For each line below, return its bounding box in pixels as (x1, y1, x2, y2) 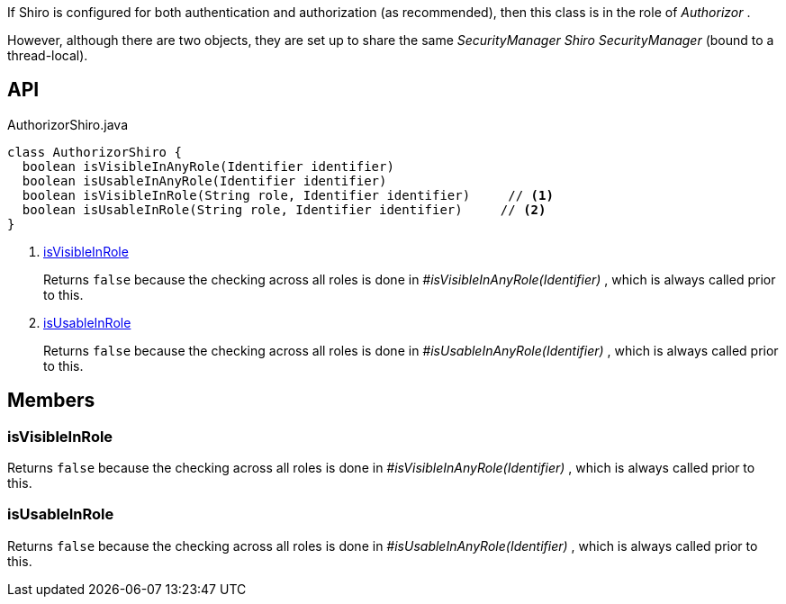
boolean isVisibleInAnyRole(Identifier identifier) (22, 158, 394, 174)
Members (7, 389, 95, 412)
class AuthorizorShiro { (7, 144, 182, 159)
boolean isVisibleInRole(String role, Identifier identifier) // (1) (22, 187, 554, 203)
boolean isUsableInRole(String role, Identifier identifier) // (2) (22, 202, 547, 217)
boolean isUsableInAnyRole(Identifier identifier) (22, 173, 387, 188)
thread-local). (7, 48, 88, 63)
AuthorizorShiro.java (7, 116, 129, 132)
